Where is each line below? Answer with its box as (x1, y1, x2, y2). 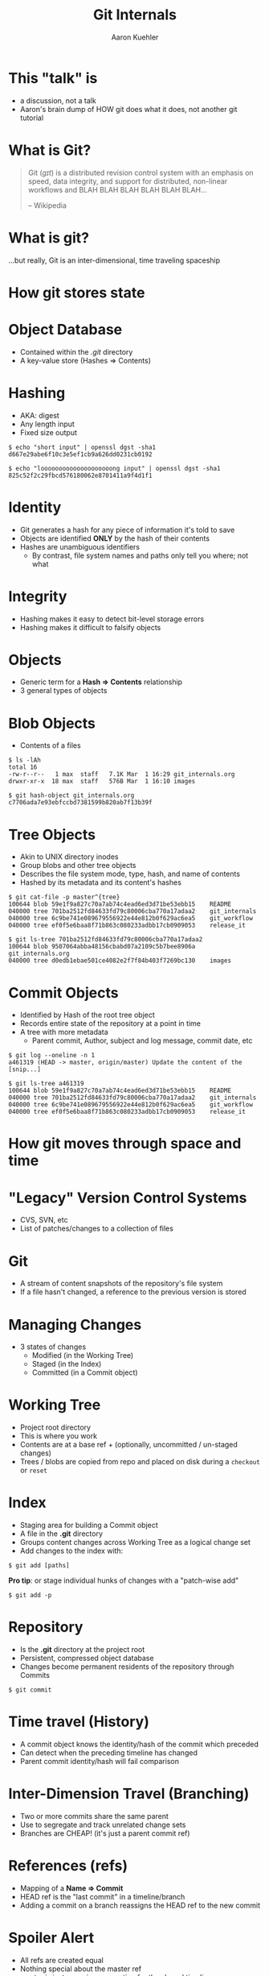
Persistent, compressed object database (19, 1654, 154, 1663)
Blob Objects (8, 714, 96, 733)
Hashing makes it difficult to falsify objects (19, 622, 161, 632)
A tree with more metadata (19, 1027, 108, 1037)
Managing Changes (8, 1315, 142, 1334)
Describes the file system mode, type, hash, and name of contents (19, 869, 241, 879)
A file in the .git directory (19, 1529, 103, 1538)
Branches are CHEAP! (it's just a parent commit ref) (19, 1828, 190, 1838)
